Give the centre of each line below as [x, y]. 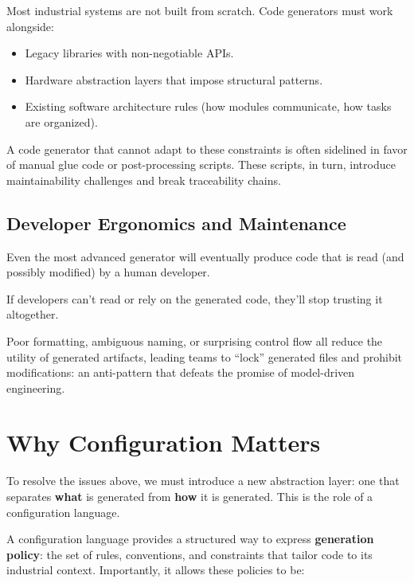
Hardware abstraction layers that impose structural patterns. [174, 79]
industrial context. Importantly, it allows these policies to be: [156, 570]
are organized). [61, 121]
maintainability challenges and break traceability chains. [144, 180]
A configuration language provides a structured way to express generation [190, 539]
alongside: [30, 26]
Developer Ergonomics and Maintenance [176, 223]
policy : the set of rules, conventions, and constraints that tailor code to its [189, 554]
